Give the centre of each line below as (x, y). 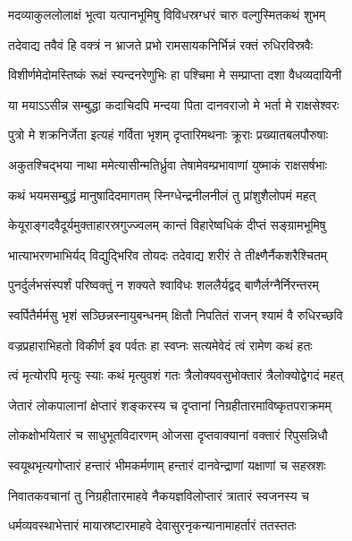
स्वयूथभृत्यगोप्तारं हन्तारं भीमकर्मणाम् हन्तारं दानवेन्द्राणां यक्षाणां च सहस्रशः (167, 465)
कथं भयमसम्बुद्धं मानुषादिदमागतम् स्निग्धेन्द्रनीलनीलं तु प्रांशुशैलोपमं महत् (162, 194)
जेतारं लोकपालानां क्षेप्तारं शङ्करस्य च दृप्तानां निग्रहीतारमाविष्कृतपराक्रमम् (170, 405)
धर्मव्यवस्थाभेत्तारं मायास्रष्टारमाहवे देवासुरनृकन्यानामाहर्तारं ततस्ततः (152, 525)
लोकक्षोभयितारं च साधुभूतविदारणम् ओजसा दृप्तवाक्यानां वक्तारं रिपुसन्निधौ (168, 435)
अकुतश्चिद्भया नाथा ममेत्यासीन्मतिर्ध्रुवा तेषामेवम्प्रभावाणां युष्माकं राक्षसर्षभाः (168, 164)
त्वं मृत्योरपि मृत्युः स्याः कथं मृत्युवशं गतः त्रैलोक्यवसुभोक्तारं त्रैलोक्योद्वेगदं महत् (176, 375)
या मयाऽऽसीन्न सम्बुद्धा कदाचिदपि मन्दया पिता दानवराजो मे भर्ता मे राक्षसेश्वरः (174, 104)
